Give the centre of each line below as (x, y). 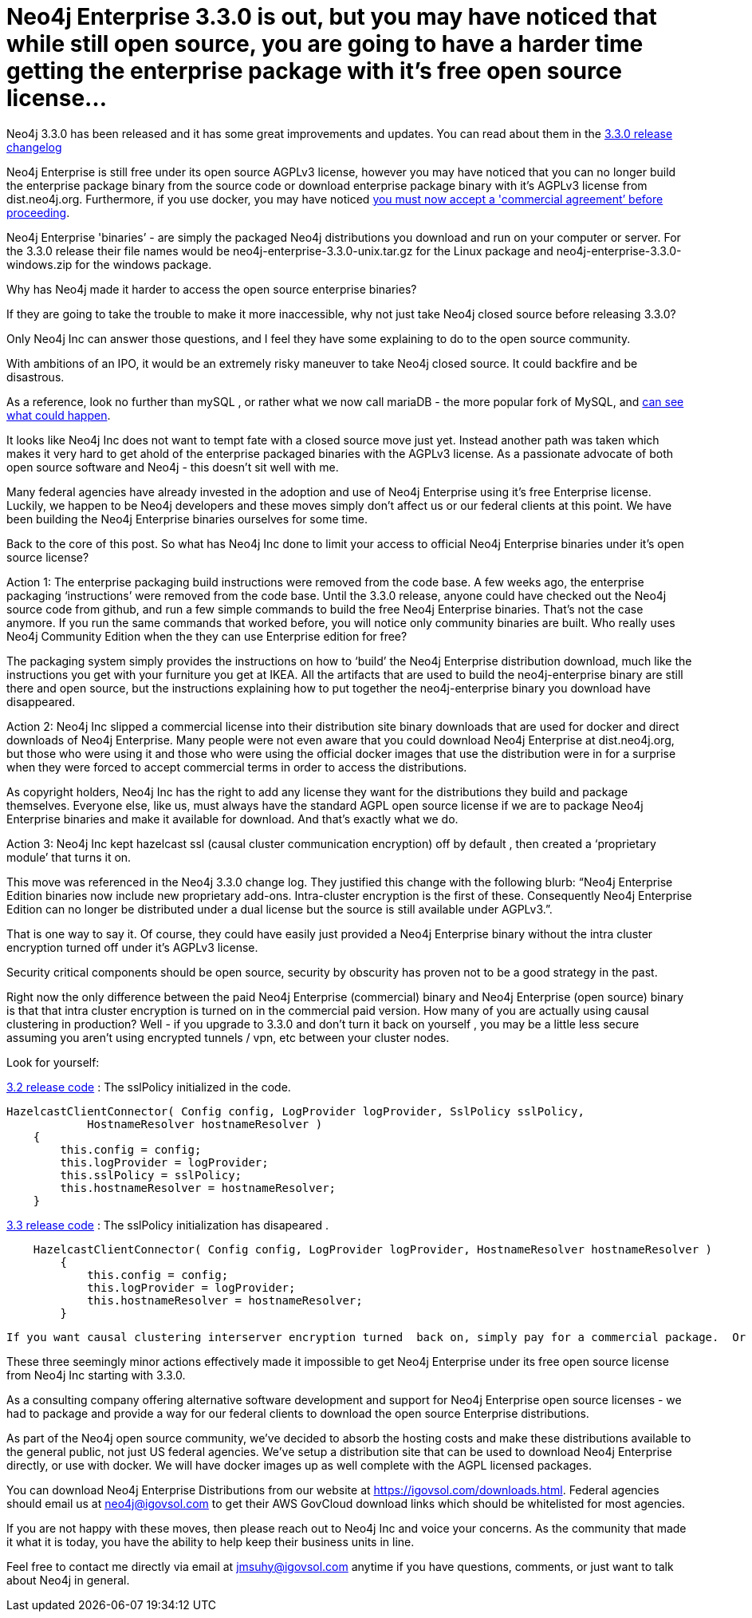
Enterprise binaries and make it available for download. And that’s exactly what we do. (232, 819)
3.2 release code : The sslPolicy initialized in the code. (149, 1087)
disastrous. (35, 377)
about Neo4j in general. (68, 1580)
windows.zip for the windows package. (109, 264)
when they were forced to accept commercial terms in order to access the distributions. (237, 767)
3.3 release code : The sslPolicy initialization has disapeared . (168, 1225)
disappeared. (41, 701)
